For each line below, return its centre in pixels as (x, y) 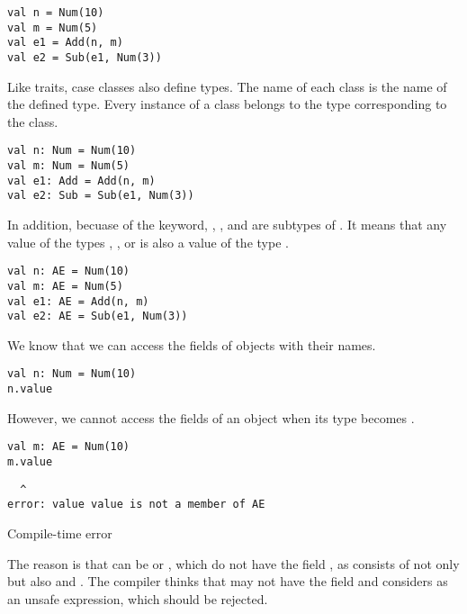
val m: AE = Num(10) (69, 447)
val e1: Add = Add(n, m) (81, 181)
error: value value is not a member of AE (136, 505)
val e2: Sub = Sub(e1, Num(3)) (101, 196)
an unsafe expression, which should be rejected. (138, 598)
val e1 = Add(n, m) (65, 43)
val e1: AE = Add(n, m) (78, 301)
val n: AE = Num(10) (69, 271)
